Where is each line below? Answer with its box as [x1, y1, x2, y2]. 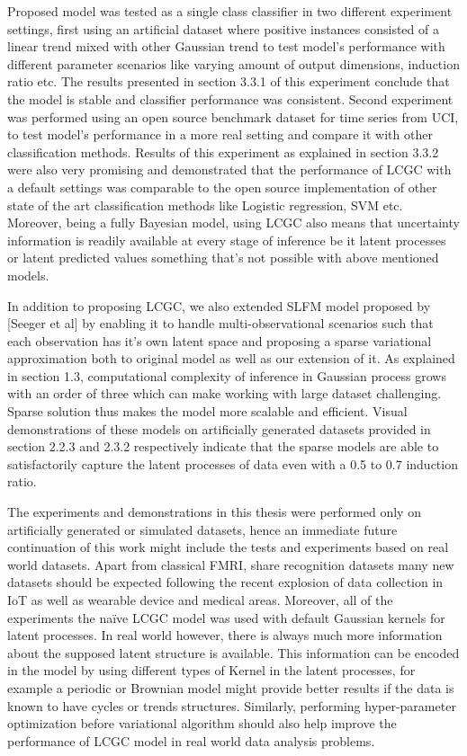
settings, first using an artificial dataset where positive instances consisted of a [7, 19, 439, 38]
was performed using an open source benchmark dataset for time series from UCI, [7, 107, 459, 126]
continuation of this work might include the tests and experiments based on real [7, 538, 449, 556]
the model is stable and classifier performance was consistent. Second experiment [7, 89, 454, 108]
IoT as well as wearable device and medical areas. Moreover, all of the [7, 591, 393, 609]
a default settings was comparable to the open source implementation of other [7, 177, 437, 196]
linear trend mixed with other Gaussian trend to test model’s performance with [7, 37, 445, 56]
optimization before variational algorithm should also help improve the [7, 714, 397, 733]
